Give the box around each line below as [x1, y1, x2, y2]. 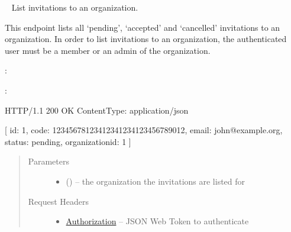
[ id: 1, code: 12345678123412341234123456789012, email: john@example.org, [5, 124, 283, 136]
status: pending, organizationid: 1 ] [5, 135, 131, 147]
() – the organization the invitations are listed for [66, 175, 245, 187]
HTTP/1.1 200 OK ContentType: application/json [5, 104, 189, 116]
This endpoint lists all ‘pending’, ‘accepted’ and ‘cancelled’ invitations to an [5, 21, 280, 33]
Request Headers [28, 195, 89, 207]
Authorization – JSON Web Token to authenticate [66, 215, 249, 227]
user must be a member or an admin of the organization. [5, 44, 211, 56]
